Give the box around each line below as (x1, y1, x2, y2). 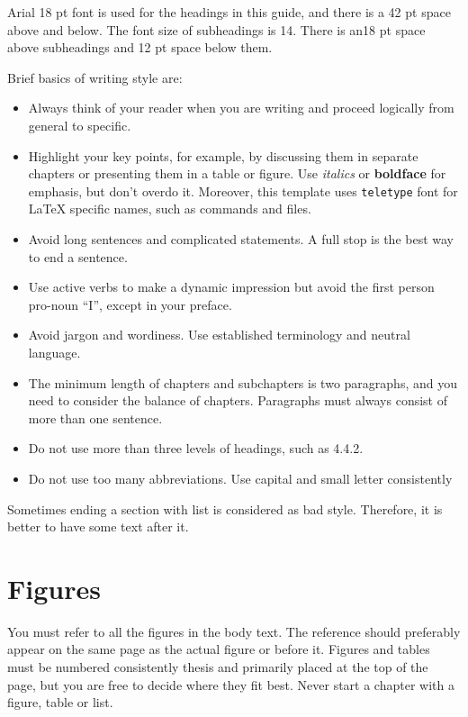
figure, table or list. (7, 693, 113, 712)
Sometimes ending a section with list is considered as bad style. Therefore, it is (7, 499, 443, 518)
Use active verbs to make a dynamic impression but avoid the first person (28, 277, 435, 296)
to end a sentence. (28, 247, 128, 266)
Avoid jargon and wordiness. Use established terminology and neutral (28, 325, 410, 344)
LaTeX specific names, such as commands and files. (28, 199, 311, 218)
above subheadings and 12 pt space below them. (7, 38, 273, 57)
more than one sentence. (28, 408, 163, 427)
